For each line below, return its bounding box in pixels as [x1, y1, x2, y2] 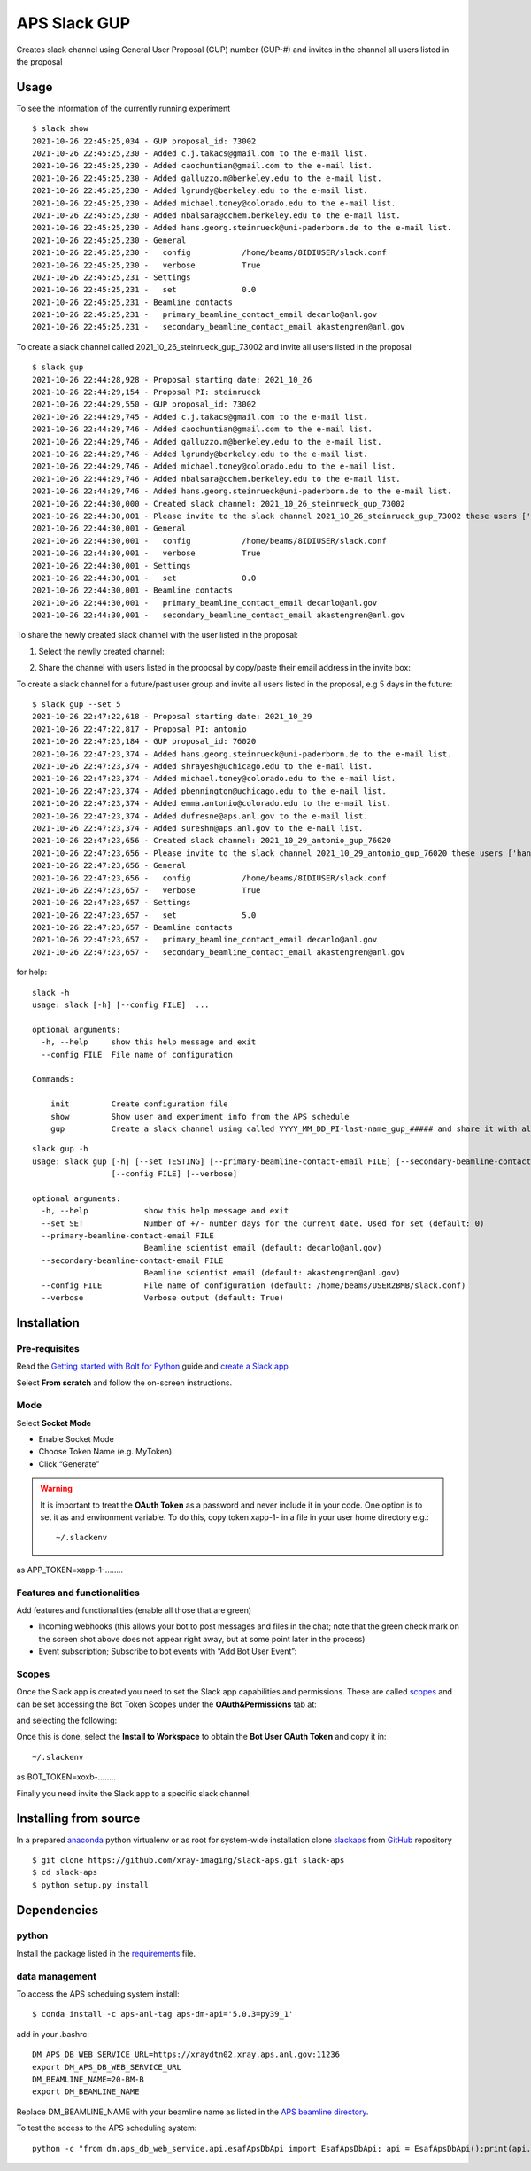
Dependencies [16, 1903, 99, 1918]
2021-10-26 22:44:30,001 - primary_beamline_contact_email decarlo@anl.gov [32, 598, 378, 608]
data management [16, 1970, 97, 1982]
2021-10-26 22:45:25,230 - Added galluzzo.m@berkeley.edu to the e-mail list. [32, 173, 382, 183]
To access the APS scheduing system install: [16, 1989, 181, 1999]
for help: [16, 966, 48, 978]
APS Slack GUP [16, 13, 131, 33]
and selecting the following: [16, 1715, 118, 1726]
